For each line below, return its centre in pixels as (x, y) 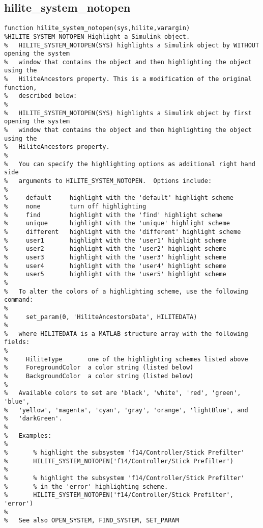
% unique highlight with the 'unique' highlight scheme (117, 223)
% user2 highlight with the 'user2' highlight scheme (115, 249)
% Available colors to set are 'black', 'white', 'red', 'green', (123, 393)
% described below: (41, 96)
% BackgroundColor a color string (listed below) (99, 376)
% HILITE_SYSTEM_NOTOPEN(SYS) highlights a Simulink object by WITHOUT (132, 45)
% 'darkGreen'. (33, 419)
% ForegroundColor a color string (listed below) (99, 368)
